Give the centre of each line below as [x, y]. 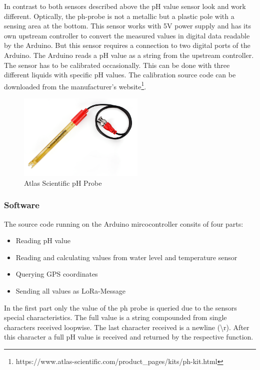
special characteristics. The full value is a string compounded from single [115, 317]
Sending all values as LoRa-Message [71, 290]
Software [22, 205]
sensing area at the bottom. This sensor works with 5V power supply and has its [127, 26]
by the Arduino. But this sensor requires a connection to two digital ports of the [127, 45]
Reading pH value [43, 240]
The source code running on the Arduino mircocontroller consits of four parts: [124, 223]
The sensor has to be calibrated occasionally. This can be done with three [117, 65]
